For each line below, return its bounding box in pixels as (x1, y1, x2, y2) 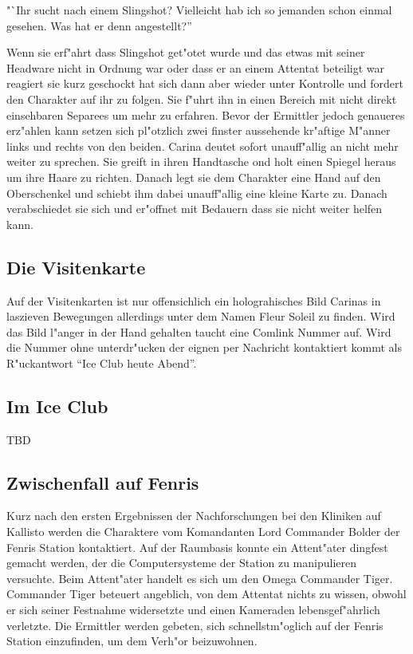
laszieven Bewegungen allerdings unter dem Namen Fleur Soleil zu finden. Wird (6, 308, 395, 325)
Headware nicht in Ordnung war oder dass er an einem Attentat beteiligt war (6, 59, 385, 76)
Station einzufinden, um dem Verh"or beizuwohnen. (6, 632, 258, 649)
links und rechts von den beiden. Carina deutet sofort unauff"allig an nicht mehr (6, 137, 399, 154)
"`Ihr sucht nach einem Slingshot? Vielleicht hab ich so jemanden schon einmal (6, 2, 392, 18)
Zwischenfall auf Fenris (6, 470, 199, 494)
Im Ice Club (6, 393, 108, 418)
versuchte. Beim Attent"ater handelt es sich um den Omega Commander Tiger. (6, 569, 393, 586)
